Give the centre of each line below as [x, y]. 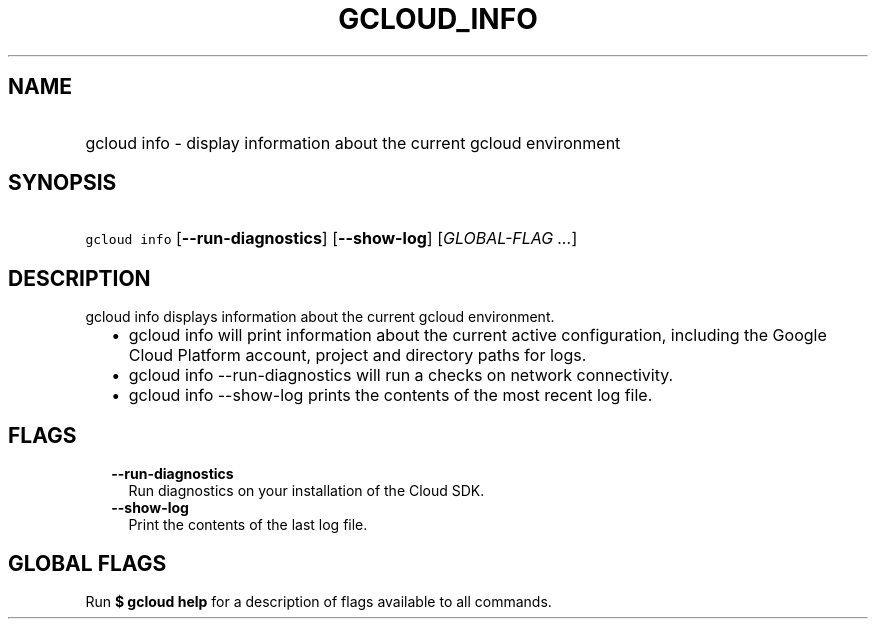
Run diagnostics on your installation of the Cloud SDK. [306, 491]
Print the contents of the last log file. [248, 525]
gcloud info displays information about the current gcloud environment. [320, 317]
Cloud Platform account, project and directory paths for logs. [357, 355]
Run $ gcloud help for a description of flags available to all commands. [318, 601]
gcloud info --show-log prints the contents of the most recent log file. [390, 395]
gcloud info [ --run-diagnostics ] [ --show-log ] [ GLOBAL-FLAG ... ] [331, 238]
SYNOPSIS [62, 183]
